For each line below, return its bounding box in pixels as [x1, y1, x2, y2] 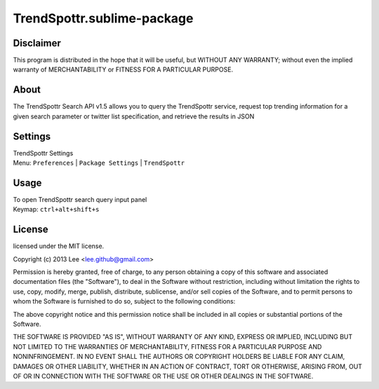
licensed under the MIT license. [13, 242, 105, 250]
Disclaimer [13, 37, 61, 49]
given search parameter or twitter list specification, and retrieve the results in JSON [13, 112, 255, 121]
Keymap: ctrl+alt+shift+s [13, 205, 100, 214]
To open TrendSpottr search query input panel [13, 195, 147, 203]
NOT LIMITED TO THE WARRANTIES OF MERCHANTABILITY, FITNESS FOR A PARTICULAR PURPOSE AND [13, 342, 322, 350]
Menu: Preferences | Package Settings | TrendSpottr [13, 158, 185, 168]
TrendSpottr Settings [13, 149, 74, 157]
